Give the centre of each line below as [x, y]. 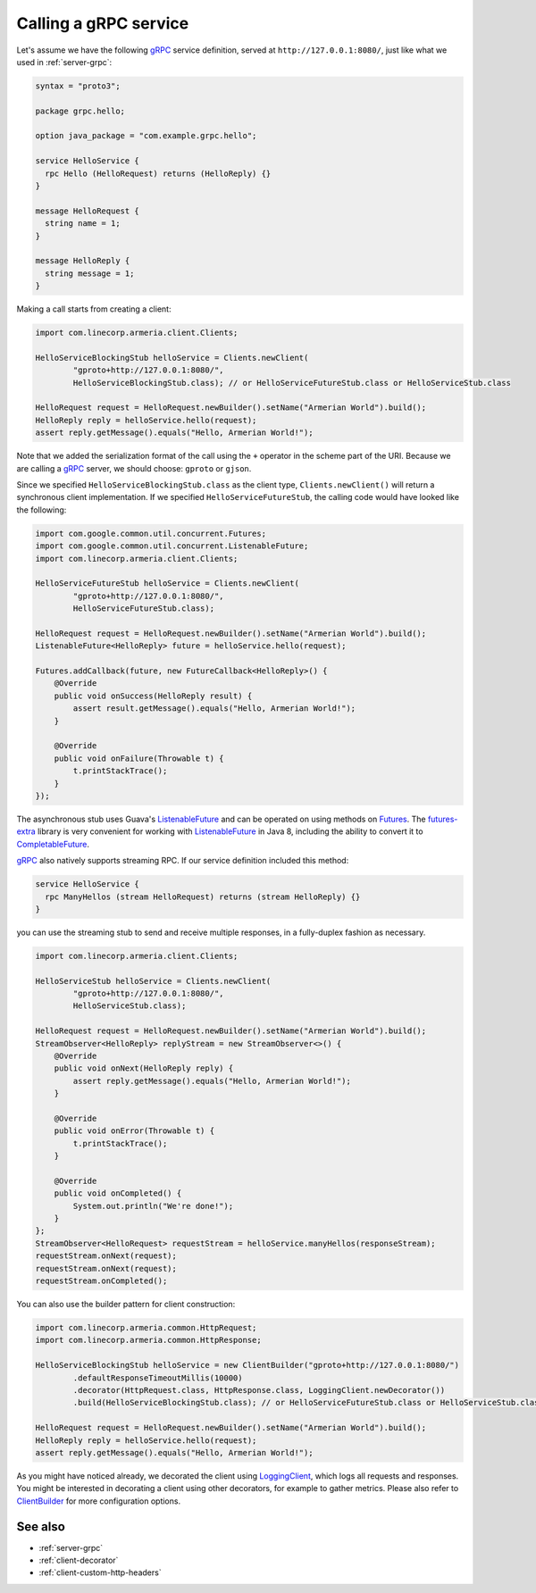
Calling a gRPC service [103, 23]
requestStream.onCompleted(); [101, 1281]
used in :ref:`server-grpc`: [64, 62]
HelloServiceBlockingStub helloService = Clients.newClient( [172, 358]
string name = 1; [83, 224]
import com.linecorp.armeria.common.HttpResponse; [149, 1340]
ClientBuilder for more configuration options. [99, 1501]
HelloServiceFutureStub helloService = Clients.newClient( [167, 584]
